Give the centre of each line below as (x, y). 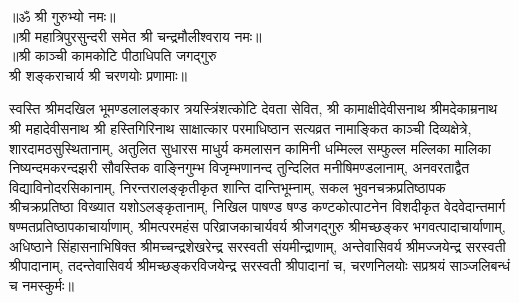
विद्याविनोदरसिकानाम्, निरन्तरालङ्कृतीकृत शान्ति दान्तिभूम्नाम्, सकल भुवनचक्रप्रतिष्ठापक (227, 186)
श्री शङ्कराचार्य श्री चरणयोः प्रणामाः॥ (98, 74)
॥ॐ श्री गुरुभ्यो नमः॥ (62, 16)
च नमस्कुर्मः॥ (41, 284)
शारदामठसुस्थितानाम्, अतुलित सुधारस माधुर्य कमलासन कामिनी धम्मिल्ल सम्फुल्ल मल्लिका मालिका (250, 147)
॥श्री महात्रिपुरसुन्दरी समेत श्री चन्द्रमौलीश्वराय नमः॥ (135, 35)
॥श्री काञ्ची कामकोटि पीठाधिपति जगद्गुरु (113, 55)
